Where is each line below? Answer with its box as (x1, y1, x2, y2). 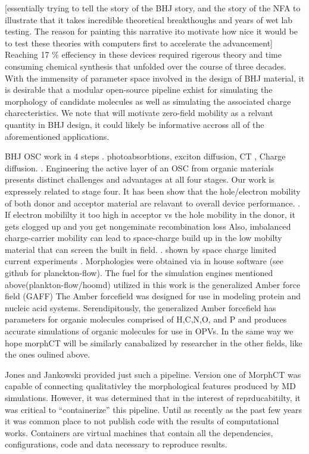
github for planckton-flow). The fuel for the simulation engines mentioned (5, 267, 273, 279)
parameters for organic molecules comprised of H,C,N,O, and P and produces (5, 313, 287, 325)
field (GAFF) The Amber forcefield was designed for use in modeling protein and (5, 290, 301, 302)
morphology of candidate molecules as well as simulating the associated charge (5, 95, 291, 107)
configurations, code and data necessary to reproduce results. (5, 438, 227, 450)
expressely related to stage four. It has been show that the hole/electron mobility (5, 184, 301, 197)
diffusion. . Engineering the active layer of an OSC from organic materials (5, 161, 274, 174)
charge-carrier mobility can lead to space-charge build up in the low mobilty (5, 231, 282, 244)
